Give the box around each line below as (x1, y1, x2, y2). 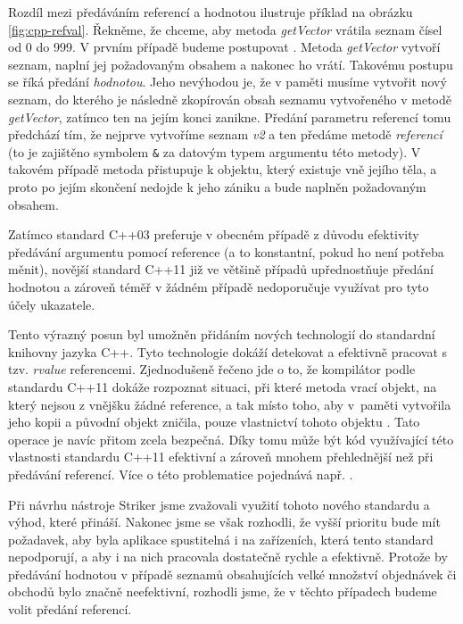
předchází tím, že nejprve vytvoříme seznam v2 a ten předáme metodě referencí (8, 125, 442, 144)
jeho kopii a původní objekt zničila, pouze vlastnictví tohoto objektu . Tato (8, 412, 420, 431)
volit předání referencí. (8, 600, 132, 619)
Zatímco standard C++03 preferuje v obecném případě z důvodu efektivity (8, 225, 419, 244)
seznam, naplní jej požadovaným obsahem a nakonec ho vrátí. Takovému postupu (8, 54, 453, 73)
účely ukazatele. (8, 295, 95, 313)
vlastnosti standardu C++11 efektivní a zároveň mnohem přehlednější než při (8, 447, 434, 466)
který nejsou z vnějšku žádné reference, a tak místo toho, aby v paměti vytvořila (8, 395, 451, 413)
